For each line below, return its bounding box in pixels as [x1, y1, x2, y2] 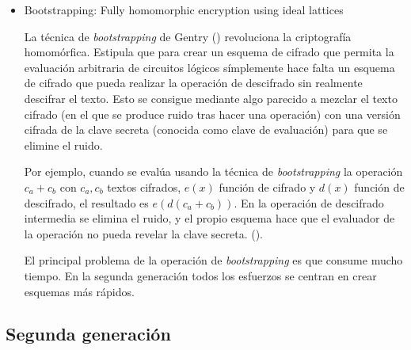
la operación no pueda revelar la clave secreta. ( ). [24, 225, 264, 242]
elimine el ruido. [24, 136, 103, 153]
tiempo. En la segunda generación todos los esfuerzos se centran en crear [24, 267, 377, 283]
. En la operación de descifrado [234, 194, 384, 211]
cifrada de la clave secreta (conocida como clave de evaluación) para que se [24, 121, 388, 138]
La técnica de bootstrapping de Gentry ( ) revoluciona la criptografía [24, 28, 352, 44]
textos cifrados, [107, 178, 181, 195]
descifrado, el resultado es [24, 194, 149, 211]
